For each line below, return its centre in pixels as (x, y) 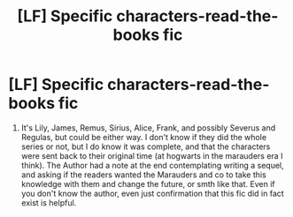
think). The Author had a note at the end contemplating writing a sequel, (152, 165)
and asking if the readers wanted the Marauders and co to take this (143, 175)
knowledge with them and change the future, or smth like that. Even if (148, 183)
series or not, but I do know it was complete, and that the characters (146, 146)
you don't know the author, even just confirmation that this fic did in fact (152, 193)
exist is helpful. (49, 202)
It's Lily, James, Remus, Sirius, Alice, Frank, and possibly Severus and (148, 127)
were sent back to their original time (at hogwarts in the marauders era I (152, 155)
